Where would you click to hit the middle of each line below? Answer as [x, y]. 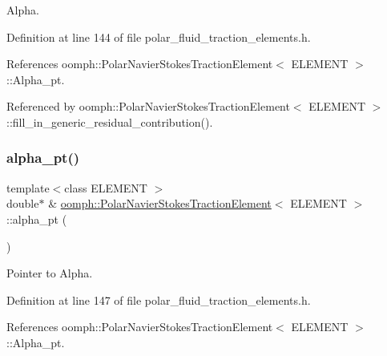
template [28, 187]
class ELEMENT [106, 187]
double [23, 203]
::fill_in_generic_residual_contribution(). [110, 121]
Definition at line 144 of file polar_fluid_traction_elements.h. [159, 36]
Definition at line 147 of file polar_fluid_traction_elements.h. [159, 299]
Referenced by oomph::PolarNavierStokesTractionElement [148, 106]
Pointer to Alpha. [50, 273]
